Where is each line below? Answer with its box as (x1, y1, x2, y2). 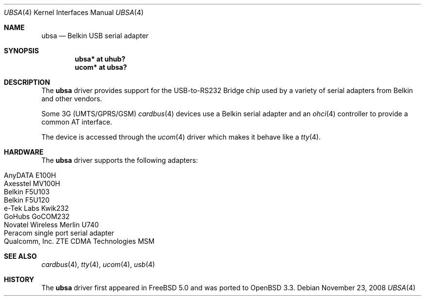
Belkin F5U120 (4, 196, 50, 204)
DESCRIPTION (4, 78, 50, 86)
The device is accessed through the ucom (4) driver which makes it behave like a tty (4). (41, 133, 321, 141)
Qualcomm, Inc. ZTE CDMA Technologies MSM (4, 237, 155, 245)
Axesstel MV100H (4, 179, 60, 188)
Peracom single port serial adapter (4, 229, 114, 237)
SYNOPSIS (4, 47, 39, 55)
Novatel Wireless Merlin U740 (4, 221, 99, 229)
